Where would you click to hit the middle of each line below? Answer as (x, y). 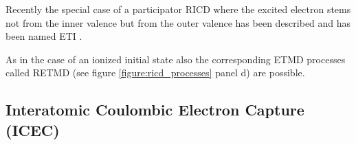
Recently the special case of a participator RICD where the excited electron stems (178, 9)
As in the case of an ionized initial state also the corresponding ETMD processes (176, 59)
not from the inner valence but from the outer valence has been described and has (178, 22)
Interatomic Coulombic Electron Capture (155, 110)
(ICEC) (33, 130)
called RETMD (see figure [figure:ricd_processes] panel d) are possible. (155, 72)
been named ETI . (44, 36)
